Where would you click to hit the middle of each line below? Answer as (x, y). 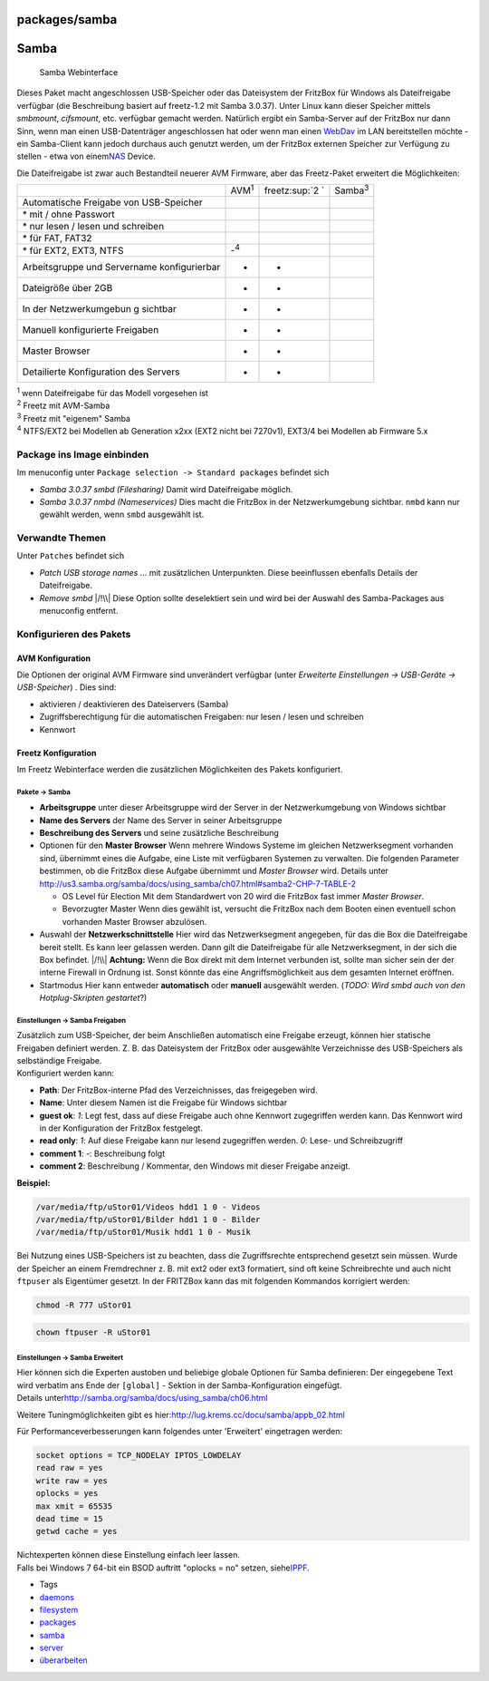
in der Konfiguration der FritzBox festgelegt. (121, 1128)
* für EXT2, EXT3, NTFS (73, 250)
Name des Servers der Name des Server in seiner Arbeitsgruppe (161, 820)
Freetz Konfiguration (57, 753)
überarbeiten (63, 1660)
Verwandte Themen (62, 538)
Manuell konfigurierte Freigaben (91, 329)
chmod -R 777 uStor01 (84, 1305)
